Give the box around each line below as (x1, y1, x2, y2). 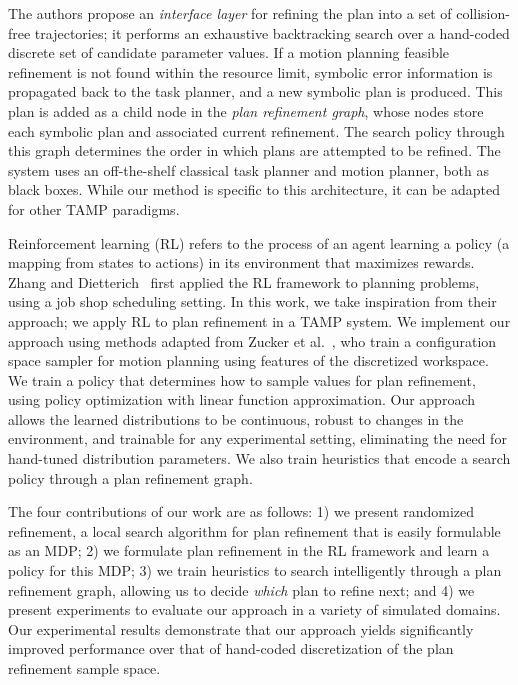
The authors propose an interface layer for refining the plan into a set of (8, 3, 452, 23)
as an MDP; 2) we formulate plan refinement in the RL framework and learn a (8, 540, 490, 561)
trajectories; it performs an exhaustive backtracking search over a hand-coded (34, 22, 510, 43)
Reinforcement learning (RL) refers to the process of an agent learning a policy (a (8, 232, 510, 253)
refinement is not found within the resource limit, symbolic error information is (8, 61, 493, 82)
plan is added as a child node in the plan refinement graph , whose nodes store (8, 100, 484, 121)
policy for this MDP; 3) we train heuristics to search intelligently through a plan (8, 560, 502, 581)
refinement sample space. (8, 658, 161, 678)
